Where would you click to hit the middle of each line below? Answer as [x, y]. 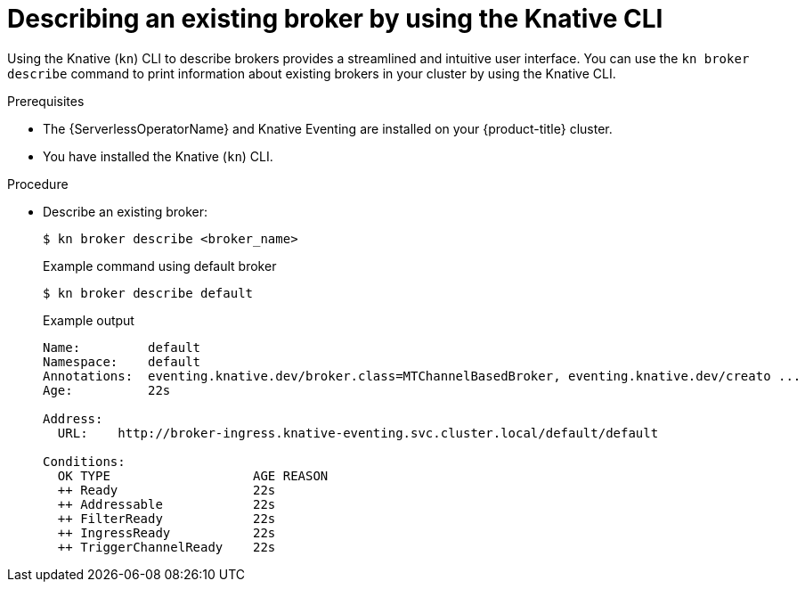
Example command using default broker [160, 266]
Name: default [122, 347]
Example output [89, 320]
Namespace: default [122, 361]
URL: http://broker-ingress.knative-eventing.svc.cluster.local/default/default [358, 433]
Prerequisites [46, 101]
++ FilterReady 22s [167, 518]
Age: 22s [107, 390]
